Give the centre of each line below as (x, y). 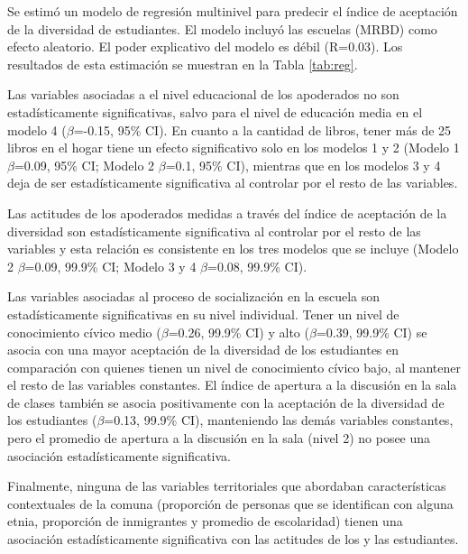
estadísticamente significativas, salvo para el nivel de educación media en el (215, 111)
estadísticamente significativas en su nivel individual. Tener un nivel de (203, 314)
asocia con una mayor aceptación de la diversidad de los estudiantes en (203, 350)
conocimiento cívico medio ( (84, 332)
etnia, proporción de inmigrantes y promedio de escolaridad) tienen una (205, 521)
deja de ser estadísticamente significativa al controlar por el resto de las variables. (233, 183)
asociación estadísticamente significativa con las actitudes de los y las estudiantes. (233, 539)
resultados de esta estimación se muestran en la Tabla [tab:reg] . (183, 64)
